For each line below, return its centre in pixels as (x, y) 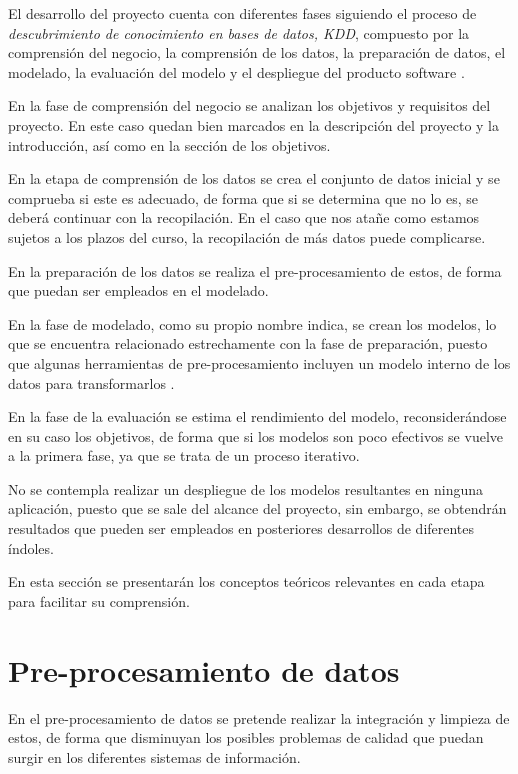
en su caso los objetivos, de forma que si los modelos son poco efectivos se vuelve (255, 435)
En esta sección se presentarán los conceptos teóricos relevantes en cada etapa (246, 581)
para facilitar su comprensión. (99, 600)
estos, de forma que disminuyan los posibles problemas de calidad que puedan (246, 737)
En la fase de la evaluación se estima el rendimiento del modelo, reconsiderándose (257, 416)
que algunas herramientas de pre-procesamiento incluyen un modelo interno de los (259, 362)
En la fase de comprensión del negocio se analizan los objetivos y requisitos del (249, 105)
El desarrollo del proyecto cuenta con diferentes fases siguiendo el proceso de (242, 13)
